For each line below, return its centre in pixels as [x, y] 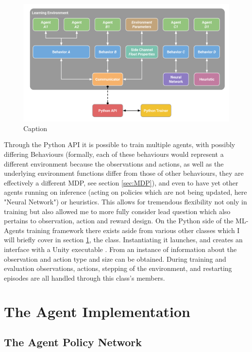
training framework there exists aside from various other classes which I [133, 230]
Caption [35, 128]
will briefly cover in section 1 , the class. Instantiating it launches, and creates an [123, 240]
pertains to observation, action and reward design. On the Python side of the [119, 221]
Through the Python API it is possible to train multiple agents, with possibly [120, 144]
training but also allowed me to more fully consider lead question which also [117, 211]
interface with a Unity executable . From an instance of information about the [120, 249]
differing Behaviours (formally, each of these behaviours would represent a [114, 154]
